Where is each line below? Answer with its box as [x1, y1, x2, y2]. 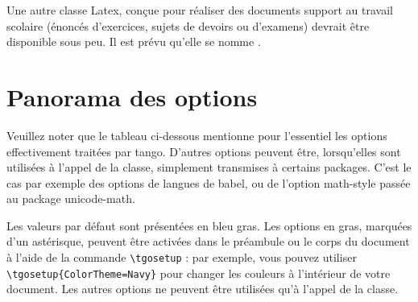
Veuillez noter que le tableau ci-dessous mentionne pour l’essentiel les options [6, 126, 387, 143]
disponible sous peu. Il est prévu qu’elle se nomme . [6, 33, 261, 50]
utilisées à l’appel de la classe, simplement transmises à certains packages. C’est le [6, 159, 412, 176]
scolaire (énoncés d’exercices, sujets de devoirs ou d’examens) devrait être [6, 17, 370, 34]
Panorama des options [6, 80, 258, 113]
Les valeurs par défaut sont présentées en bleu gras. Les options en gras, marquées [6, 217, 412, 234]
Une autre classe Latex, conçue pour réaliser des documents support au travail [6, 2, 393, 18]
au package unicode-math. [6, 190, 135, 207]
